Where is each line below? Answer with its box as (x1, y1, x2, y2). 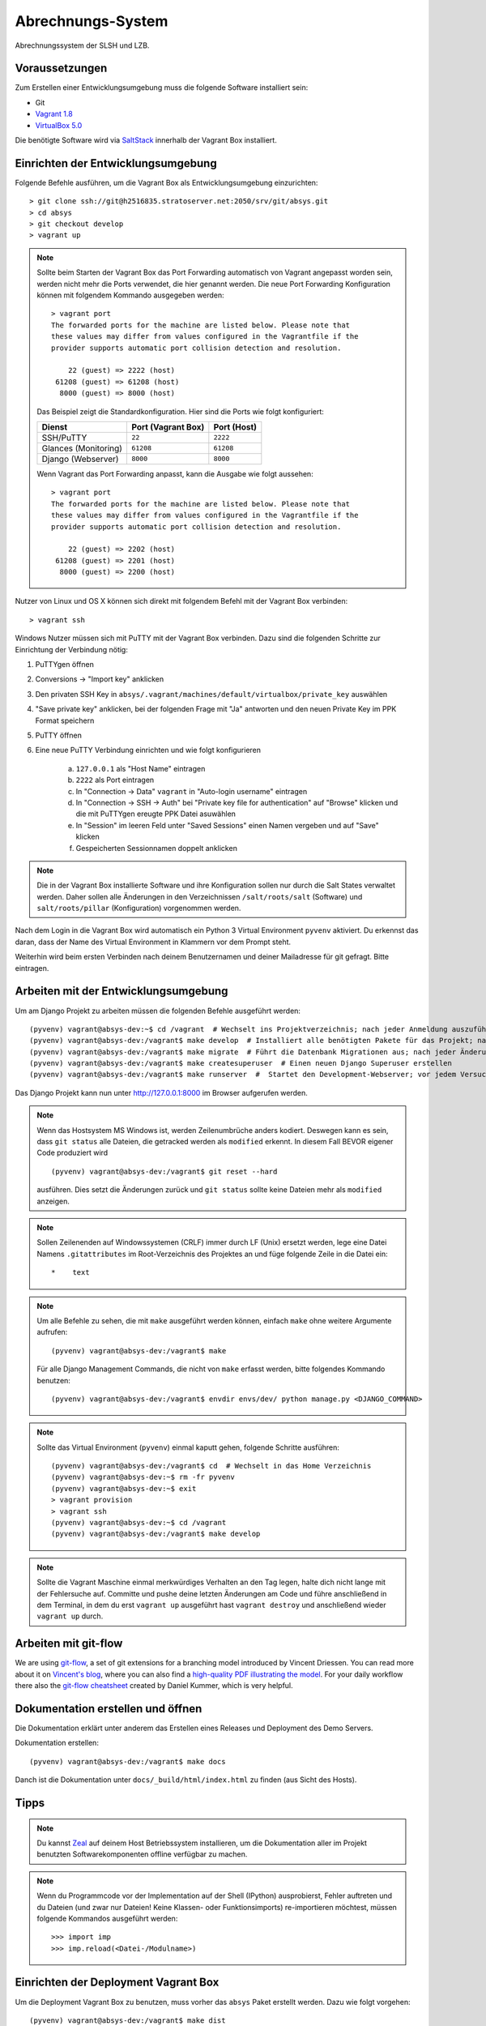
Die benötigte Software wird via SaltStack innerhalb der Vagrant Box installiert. (15, 135, 277, 145)
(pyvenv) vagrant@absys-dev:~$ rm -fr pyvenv (51, 1472, 235, 1482)
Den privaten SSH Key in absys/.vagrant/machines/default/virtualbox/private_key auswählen (35, 689, 388, 699)
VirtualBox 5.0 (35, 120, 83, 130)
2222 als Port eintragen (75, 775, 155, 785)
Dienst (41, 421, 68, 433)
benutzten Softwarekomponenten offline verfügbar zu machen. (36, 1849, 248, 1859)
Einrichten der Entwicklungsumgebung (15, 156, 218, 170)
